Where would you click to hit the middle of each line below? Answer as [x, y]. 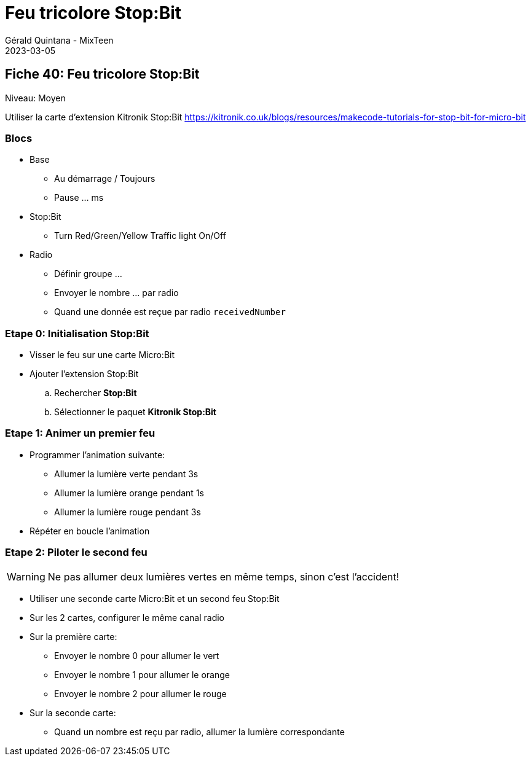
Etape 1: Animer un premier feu [80, 433]
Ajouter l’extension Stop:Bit [84, 374]
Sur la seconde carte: [73, 712]
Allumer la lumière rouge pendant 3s [128, 512]
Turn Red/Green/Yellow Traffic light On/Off [140, 236]
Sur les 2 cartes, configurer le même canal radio [127, 617]
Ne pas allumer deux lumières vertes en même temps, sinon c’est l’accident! [223, 576]
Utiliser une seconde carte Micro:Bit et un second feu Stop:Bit [155, 598]
